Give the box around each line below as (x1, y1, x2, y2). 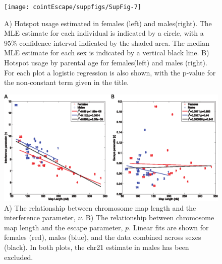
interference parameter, (4, 212, 76, 223)
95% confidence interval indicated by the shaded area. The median (4, 37, 209, 48)
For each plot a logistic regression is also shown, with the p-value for (4, 67, 216, 77)
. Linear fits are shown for (129, 222, 209, 232)
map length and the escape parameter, (4, 222, 123, 232)
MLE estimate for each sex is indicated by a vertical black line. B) (4, 47, 209, 58)
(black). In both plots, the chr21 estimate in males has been (4, 241, 189, 252)
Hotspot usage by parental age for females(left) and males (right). (4, 57, 207, 68)
